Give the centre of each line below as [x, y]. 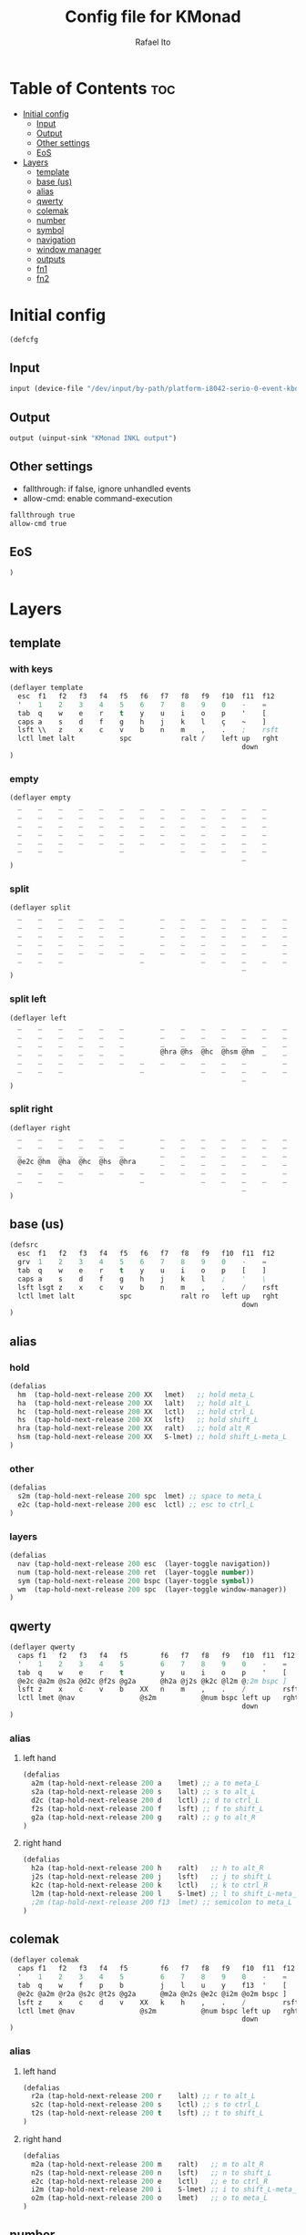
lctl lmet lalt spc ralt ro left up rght [148, 1296]
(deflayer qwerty [42, 1647]
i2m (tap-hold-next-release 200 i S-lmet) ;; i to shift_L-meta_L [166, 2189]
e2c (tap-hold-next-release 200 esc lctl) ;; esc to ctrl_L [136, 1504]
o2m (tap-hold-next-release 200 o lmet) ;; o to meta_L [150, 2199]
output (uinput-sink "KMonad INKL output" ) [93, 438]
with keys [31, 669]
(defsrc [24, 1245]
